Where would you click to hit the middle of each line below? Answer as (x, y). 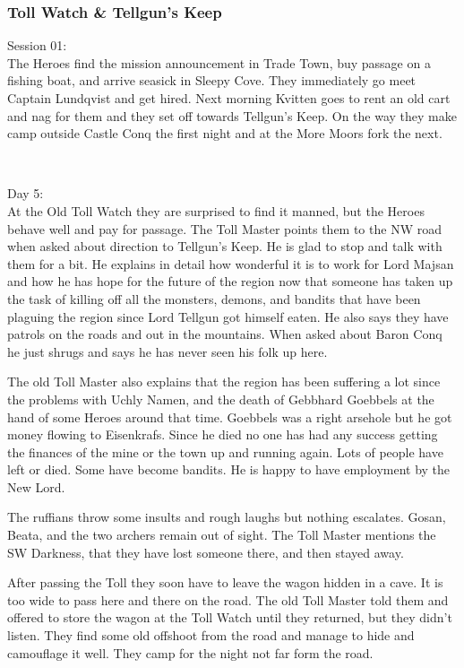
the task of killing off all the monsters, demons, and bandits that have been (214, 298)
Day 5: (26, 193)
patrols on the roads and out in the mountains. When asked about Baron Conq (225, 334)
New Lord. (36, 486)
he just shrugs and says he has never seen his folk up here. (168, 351)
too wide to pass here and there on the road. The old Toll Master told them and (228, 599)
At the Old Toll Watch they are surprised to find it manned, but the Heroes (216, 210)
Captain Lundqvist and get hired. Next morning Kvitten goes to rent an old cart (229, 98)
